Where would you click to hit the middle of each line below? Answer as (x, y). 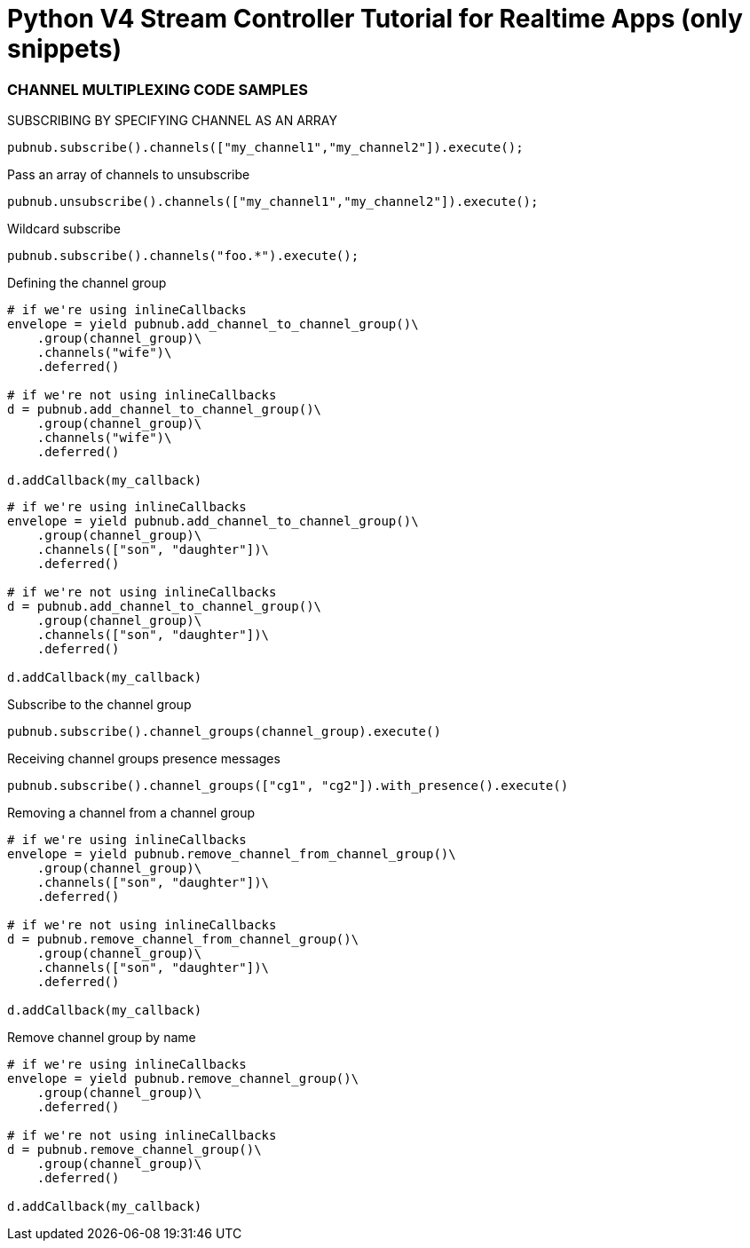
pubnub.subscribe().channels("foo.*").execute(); (183, 256)
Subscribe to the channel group (99, 705)
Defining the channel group (87, 283)
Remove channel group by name (102, 1038)
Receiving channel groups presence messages (144, 759)
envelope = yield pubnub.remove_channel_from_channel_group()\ (232, 854)
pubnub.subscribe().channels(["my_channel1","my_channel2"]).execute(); (265, 148)
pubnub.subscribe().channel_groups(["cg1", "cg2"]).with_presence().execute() (288, 786)
